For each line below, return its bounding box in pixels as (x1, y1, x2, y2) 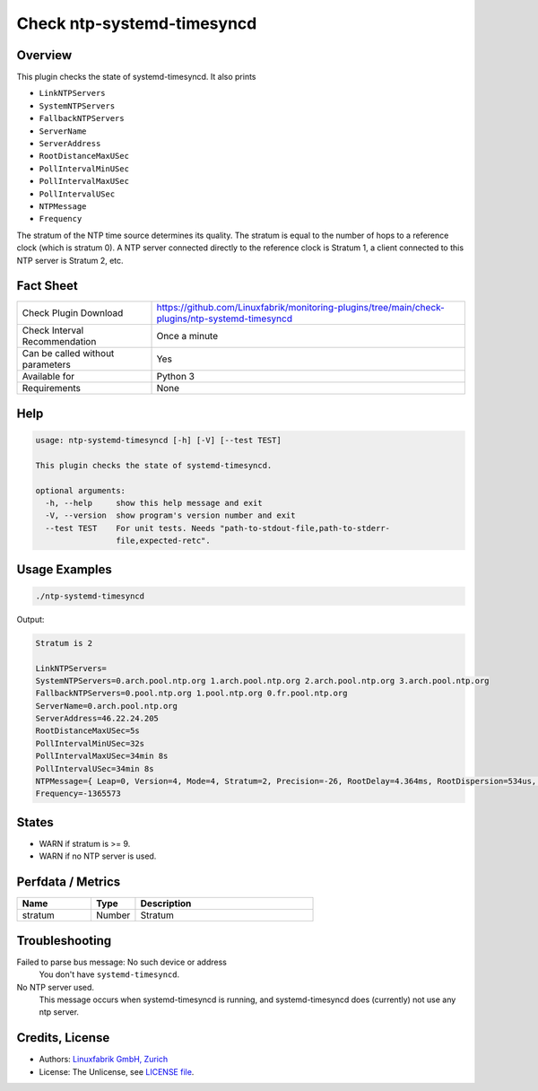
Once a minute (156, 330, 219, 343)
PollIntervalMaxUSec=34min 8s (35, 751, 169, 762)
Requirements (22, 382, 81, 395)
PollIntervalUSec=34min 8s (35, 764, 154, 773)
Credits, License (16, 1030, 110, 1045)
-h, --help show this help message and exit (45, 498, 264, 508)
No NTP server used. (16, 982, 94, 992)
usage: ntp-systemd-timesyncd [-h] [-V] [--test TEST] (35, 435, 282, 446)
